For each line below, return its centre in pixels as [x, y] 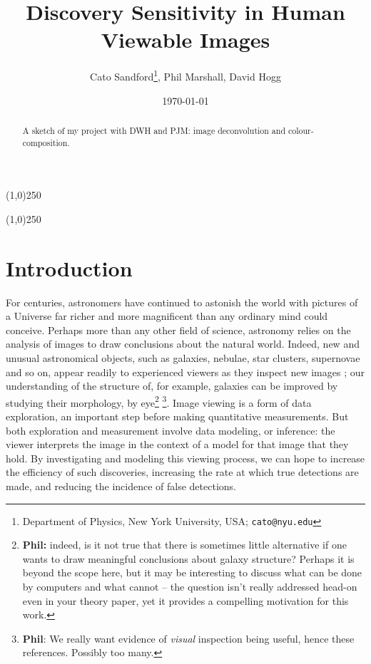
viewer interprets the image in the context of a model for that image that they [177, 444]
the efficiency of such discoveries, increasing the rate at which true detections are [182, 472]
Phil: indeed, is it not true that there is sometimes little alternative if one [184, 545]
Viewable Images [185, 40]
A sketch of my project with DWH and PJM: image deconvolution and [154, 130]
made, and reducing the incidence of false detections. [121, 486]
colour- [301, 130]
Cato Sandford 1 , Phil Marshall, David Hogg [185, 75]
